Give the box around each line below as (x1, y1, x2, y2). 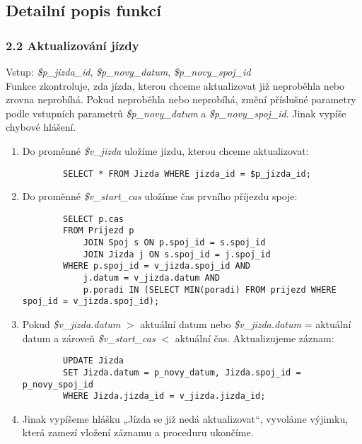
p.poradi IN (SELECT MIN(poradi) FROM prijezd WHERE (83, 284, 337, 295)
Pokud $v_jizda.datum (22, 317, 121, 332)
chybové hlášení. (6, 119, 76, 134)
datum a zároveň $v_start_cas (22, 330, 156, 345)
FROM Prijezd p (63, 226, 134, 236)
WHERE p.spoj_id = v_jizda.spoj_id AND (63, 261, 250, 271)
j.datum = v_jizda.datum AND (83, 273, 220, 284)
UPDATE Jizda (63, 356, 124, 366)
